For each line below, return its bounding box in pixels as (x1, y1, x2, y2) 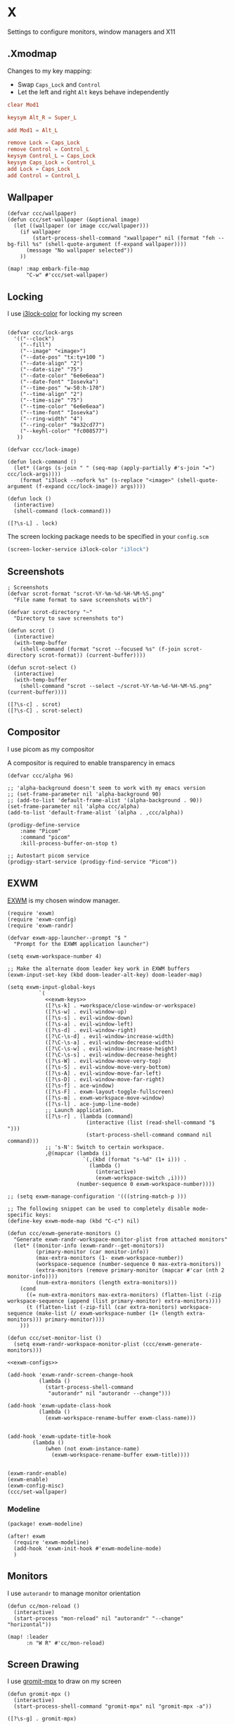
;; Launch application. (44, 1106, 115, 1113)
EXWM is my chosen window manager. (7, 896, 121, 905)
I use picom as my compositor (7, 745, 95, 753)
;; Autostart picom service (7, 852, 90, 859)
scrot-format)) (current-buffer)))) (38, 651, 146, 658)
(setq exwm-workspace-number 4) (7, 952, 102, 960)
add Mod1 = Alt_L (7, 127, 58, 134)
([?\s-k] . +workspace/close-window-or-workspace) (44, 1002, 197, 1009)
